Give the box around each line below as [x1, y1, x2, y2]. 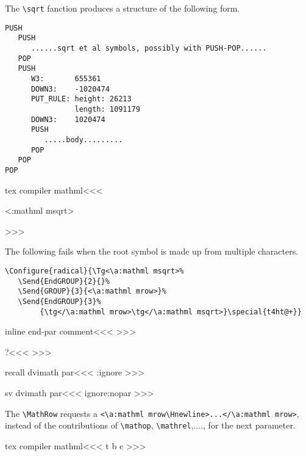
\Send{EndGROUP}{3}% [18, 297, 101, 306]
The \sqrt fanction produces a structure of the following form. [5, 2, 240, 14]
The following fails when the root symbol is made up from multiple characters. [5, 245, 299, 258]
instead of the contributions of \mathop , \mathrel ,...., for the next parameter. [5, 419, 296, 432]
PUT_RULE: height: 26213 [30, 95, 132, 104]
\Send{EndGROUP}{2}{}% [18, 277, 110, 286]
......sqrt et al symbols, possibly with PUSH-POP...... [30, 43, 267, 52]
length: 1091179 [74, 104, 140, 114]
